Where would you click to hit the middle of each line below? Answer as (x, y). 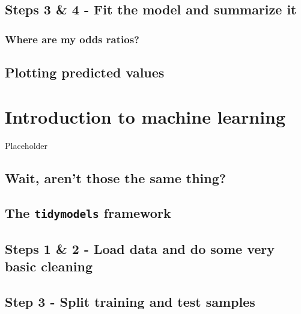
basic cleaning (49, 266)
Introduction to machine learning (145, 116)
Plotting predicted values (85, 72)
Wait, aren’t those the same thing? (116, 177)
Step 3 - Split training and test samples (130, 301)
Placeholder (26, 145)
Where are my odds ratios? (72, 39)
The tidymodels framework (88, 213)
